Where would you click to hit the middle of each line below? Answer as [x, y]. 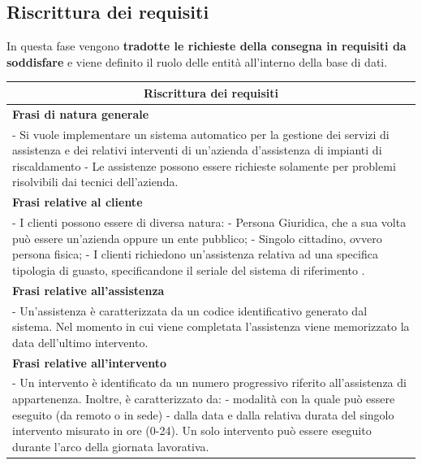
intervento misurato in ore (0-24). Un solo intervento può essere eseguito [192, 430]
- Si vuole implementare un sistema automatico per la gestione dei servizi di [201, 134]
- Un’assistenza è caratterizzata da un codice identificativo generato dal [190, 310]
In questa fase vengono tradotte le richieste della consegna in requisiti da [207, 46]
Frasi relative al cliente [78, 202]
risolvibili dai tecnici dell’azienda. [95, 182]
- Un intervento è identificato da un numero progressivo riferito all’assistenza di [209, 382]
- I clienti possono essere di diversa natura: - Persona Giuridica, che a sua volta [209, 222]
